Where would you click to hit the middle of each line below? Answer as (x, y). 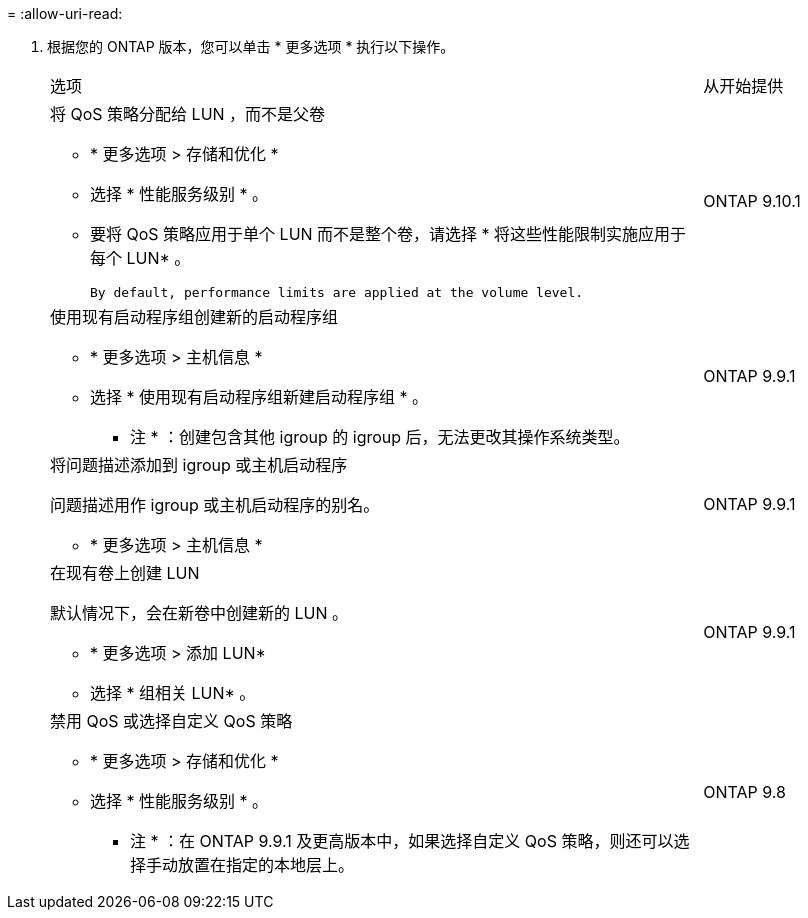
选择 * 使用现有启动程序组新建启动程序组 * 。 (259, 397)
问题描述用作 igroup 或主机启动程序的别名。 (215, 505)
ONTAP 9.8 (744, 792)
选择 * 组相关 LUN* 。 (173, 693)
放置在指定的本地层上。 (266, 865)
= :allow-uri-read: (65, 13)
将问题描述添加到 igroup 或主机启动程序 (199, 465)
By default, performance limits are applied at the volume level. (337, 292)
